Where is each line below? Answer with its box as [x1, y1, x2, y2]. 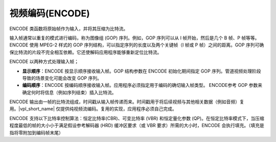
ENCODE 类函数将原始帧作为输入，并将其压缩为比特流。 [9, 26, 128, 32]
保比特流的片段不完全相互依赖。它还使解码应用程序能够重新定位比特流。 [9, 49, 162, 55]
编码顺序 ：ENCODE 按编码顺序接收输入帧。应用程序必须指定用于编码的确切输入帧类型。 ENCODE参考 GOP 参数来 [22, 82, 263, 88]
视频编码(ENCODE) [9, 8, 90, 19]
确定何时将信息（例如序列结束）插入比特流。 [22, 89, 117, 96]
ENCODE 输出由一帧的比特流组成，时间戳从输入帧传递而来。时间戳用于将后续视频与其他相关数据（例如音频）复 [9, 99, 245, 105]
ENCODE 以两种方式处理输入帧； [9, 59, 79, 65]
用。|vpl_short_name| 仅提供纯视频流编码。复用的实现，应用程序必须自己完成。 [9, 106, 177, 112]
